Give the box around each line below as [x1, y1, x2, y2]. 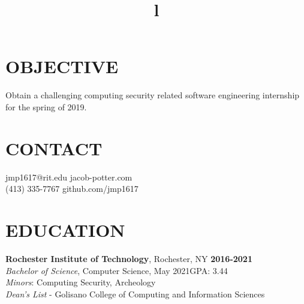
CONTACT [5, 136, 103, 160]
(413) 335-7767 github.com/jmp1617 [5, 182, 139, 195]
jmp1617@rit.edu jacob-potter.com [5, 170, 133, 183]
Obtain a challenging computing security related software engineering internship [5, 89, 300, 101]
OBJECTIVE [5, 54, 119, 79]
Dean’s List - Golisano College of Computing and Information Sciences [5, 287, 265, 300]
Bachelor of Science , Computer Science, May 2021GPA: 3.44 [5, 264, 228, 276]
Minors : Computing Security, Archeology [5, 276, 156, 288]
